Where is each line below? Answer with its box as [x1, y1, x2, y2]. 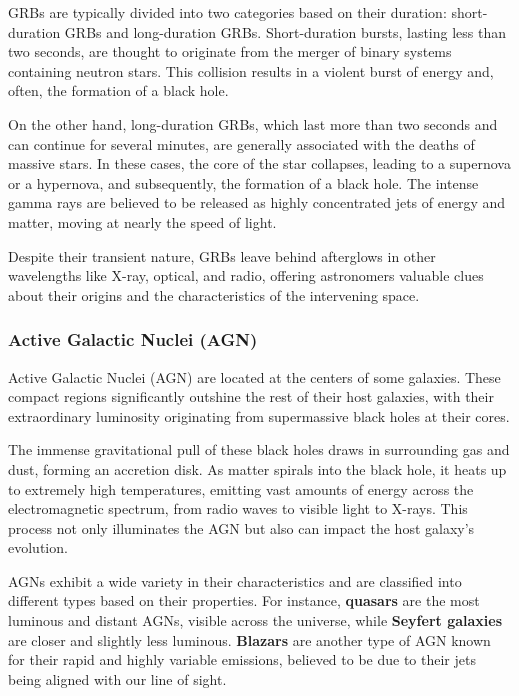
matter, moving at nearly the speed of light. [8, 211, 277, 232]
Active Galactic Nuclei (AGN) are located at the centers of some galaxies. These [8, 366, 501, 387]
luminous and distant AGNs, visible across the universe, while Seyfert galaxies [8, 610, 503, 631]
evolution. [8, 537, 68, 558]
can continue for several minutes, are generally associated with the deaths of [8, 133, 475, 154]
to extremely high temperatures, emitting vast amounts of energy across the [8, 478, 474, 499]
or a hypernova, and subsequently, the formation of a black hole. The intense [8, 172, 479, 193]
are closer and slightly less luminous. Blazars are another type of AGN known [8, 629, 491, 650]
